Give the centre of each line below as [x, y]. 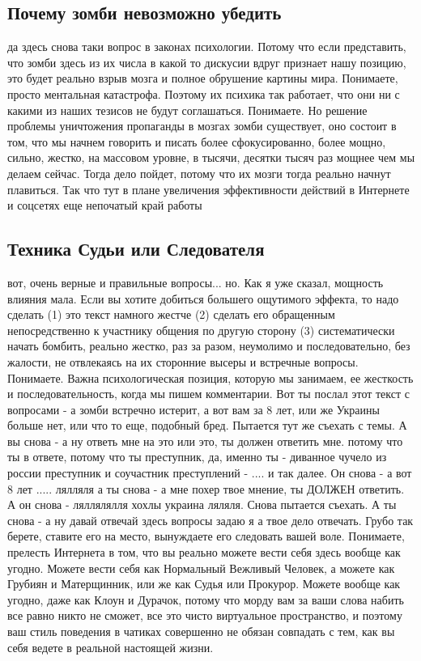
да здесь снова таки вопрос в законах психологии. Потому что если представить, [207, 47]
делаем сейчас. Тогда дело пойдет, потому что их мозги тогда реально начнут [199, 173]
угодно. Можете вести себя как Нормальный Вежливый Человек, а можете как [201, 568]
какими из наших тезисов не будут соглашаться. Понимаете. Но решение [187, 110]
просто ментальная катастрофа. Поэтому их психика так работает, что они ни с [204, 93]
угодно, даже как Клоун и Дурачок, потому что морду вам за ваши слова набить [206, 599]
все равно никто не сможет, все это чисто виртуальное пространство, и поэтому [205, 615]
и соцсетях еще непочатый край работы [105, 205]
